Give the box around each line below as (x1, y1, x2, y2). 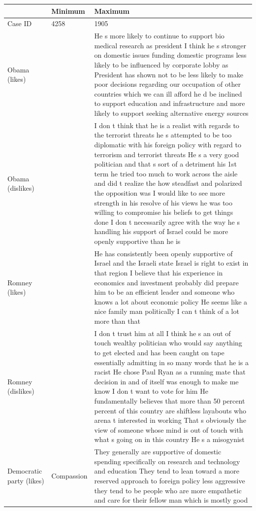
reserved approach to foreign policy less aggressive (94, 475, 245, 485)
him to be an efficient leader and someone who (94, 287, 235, 297)
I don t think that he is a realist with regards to (94, 120, 239, 130)
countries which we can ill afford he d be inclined (94, 88, 242, 99)
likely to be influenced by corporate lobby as (94, 59, 228, 69)
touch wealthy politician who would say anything (94, 338, 242, 348)
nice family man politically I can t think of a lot (94, 306, 239, 316)
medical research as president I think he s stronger (94, 40, 247, 50)
